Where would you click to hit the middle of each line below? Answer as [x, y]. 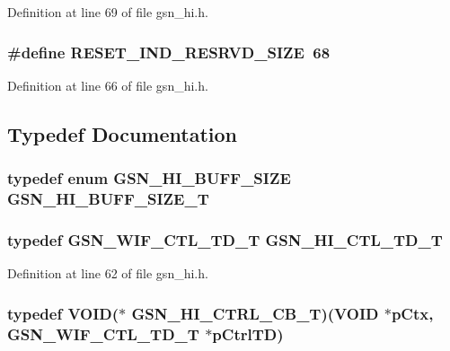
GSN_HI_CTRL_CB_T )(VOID [255, 313]
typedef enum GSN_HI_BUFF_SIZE [149, 178]
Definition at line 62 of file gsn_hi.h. [108, 273]
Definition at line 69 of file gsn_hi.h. [108, 12]
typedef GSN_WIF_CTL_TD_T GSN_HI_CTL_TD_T [225, 239]
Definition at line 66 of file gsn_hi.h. [108, 85]
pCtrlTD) [248, 333]
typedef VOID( [63, 313]
